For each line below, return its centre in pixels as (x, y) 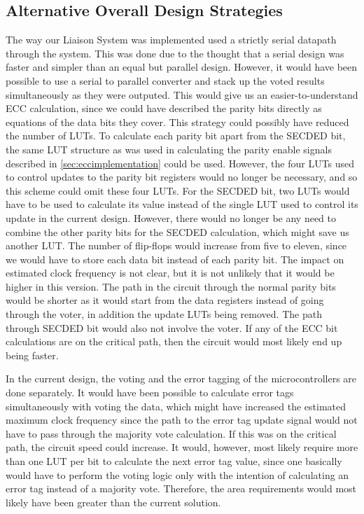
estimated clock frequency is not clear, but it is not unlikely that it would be (170, 273)
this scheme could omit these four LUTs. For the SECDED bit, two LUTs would (178, 190)
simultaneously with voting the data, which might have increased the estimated (176, 406)
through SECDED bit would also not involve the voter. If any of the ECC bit (172, 327)
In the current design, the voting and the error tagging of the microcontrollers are (181, 378)
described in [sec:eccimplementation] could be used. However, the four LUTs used (180, 163)
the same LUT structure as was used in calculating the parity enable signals (169, 149)
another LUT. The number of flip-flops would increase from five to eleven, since (176, 245)
